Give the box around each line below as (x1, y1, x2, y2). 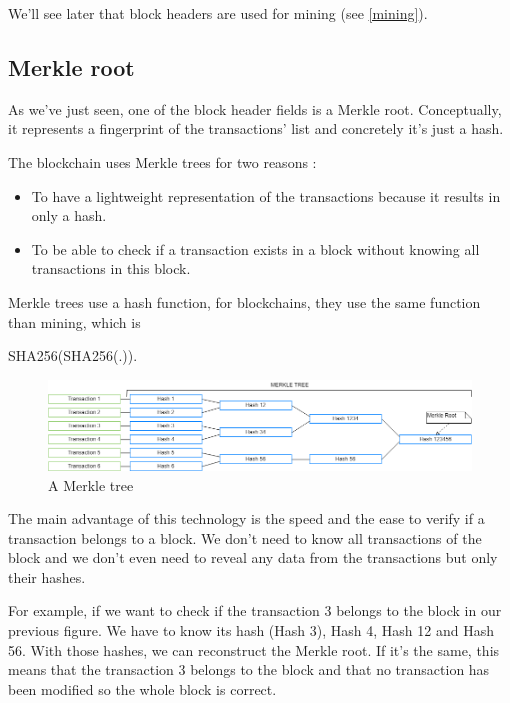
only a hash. (31, 205, 107, 226)
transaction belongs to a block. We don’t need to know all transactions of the (8, 527, 482, 548)
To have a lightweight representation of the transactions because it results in (31, 185, 501, 206)
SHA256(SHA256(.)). (8, 345, 138, 366)
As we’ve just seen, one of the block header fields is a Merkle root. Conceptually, (8, 98, 502, 119)
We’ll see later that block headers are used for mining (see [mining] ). (8, 3, 428, 23)
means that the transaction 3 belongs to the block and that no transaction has (8, 659, 490, 680)
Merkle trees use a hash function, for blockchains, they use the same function (8, 291, 481, 312)
